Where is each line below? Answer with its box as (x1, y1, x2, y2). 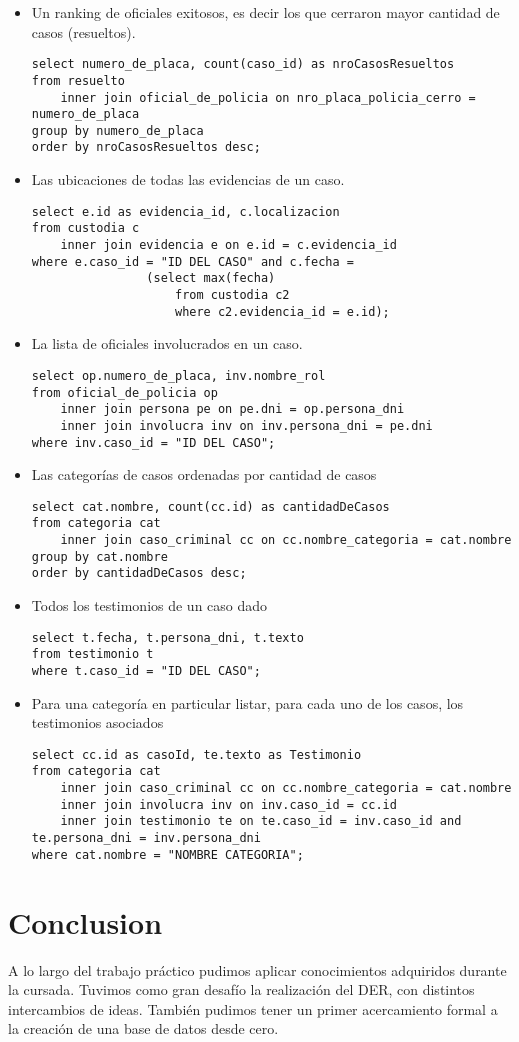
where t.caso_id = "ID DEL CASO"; (31, 663, 261, 678)
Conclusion (8, 901, 163, 942)
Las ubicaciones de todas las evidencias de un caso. (31, 169, 345, 190)
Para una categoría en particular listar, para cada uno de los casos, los (31, 692, 464, 713)
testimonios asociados (31, 712, 164, 733)
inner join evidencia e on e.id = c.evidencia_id (60, 238, 397, 253)
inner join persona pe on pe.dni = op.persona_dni (60, 402, 405, 417)
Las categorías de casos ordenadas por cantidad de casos (31, 464, 377, 485)
